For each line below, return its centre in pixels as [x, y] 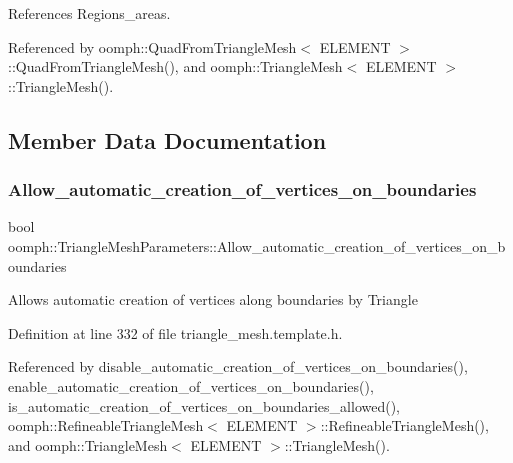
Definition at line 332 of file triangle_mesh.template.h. [175, 332]
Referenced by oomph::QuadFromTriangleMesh [152, 46]
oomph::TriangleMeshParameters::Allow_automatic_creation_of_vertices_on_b [257, 245]
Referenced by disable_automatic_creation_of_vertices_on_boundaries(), [238, 366]
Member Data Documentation [167, 139]
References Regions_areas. [89, 13]
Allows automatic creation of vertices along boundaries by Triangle [213, 299]
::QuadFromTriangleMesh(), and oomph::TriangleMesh [175, 66]
